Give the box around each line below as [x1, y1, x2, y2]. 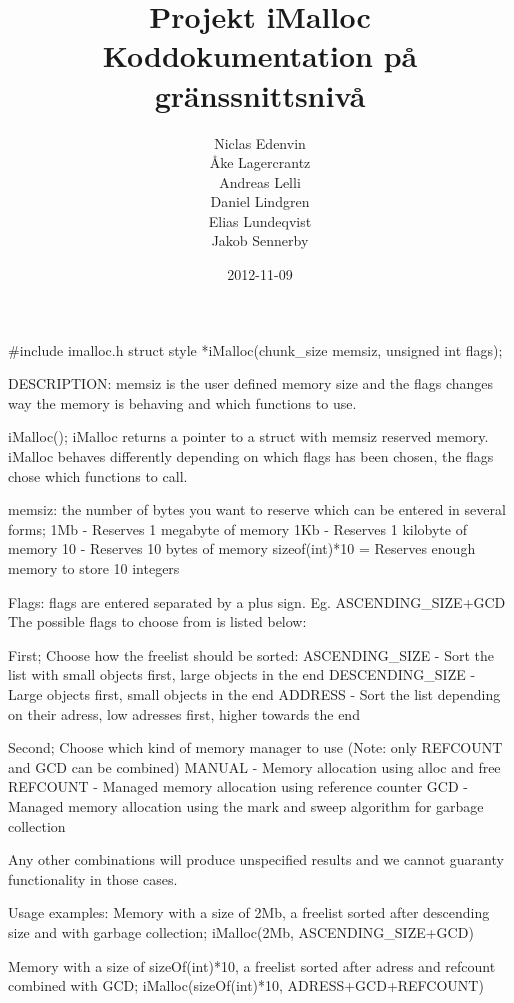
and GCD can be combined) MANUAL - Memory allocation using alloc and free [8, 756, 501, 777]
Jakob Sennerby [211, 230, 309, 251]
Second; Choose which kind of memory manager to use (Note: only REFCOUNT [8, 737, 503, 758]
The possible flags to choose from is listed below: [8, 611, 307, 632]
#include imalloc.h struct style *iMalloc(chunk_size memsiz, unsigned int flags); [8, 339, 503, 360]
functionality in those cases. [8, 868, 178, 889]
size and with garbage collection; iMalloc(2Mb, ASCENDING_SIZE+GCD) [8, 921, 474, 942]
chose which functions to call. [8, 465, 188, 486]
